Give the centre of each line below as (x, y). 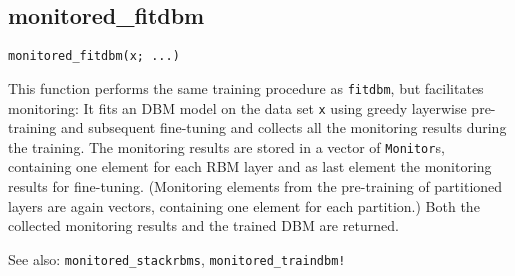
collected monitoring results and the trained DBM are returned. (203, 225)
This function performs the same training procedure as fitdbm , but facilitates (246, 87)
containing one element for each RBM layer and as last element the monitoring (250, 166)
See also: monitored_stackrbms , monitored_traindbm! (177, 258)
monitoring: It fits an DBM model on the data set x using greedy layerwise (237, 107)
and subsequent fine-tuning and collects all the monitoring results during (283, 127)
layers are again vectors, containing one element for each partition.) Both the (244, 205)
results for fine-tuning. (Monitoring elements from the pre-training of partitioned (255, 186)
